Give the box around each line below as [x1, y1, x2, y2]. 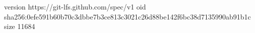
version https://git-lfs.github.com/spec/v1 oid [4, 1, 146, 11]
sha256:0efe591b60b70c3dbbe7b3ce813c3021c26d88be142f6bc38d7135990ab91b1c [4, 11, 251, 21]
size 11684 [4, 21, 35, 31]
